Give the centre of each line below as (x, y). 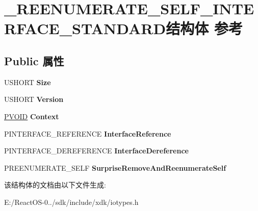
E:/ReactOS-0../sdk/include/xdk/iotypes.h (71, 202)
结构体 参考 (204, 28)
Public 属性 (34, 60)
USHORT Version (34, 99)
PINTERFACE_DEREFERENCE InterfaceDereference (96, 151)
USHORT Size (28, 82)
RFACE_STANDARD (85, 28)
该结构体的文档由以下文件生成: (55, 185)
